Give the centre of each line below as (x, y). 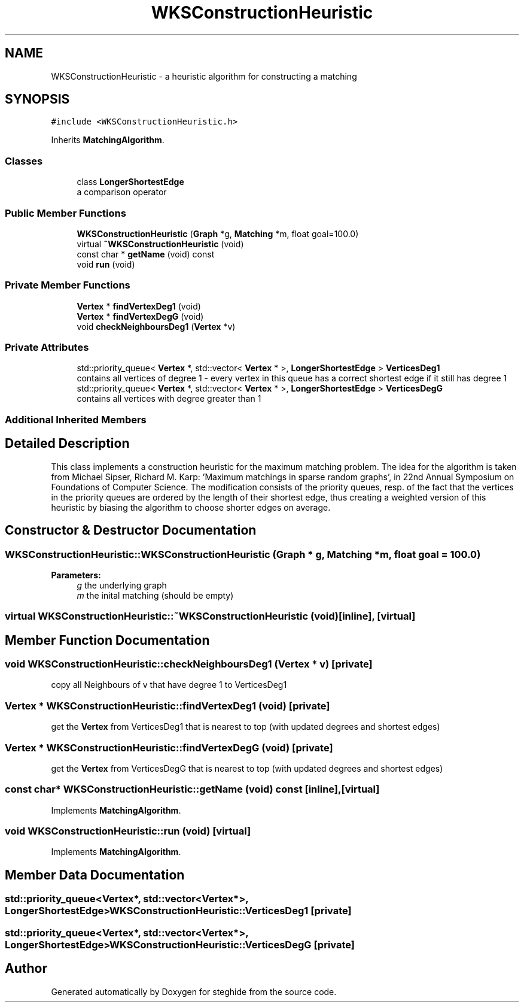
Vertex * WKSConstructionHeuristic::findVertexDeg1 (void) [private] (167, 706)
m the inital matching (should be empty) (155, 595)
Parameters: (76, 575)
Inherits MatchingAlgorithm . (108, 140)
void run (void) (106, 264)
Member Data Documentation (95, 875)
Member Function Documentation (107, 640)
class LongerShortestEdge (130, 182)
